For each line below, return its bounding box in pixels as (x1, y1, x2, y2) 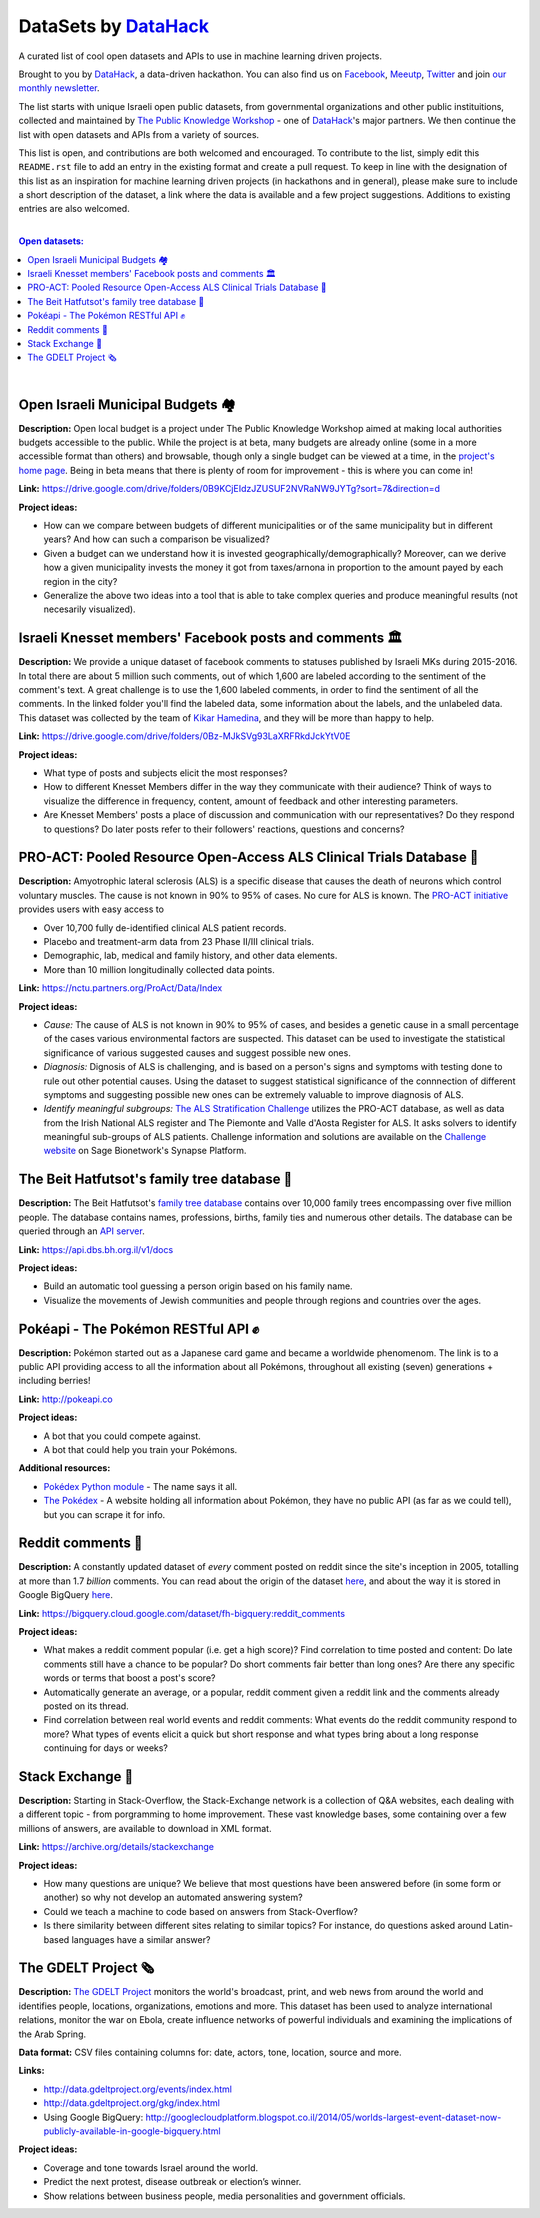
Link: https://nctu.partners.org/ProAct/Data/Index (18, 982, 223, 994)
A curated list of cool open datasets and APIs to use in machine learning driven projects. (18, 50, 382, 62)
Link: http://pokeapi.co (18, 1393, 114, 1405)
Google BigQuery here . (18, 1589, 114, 1601)
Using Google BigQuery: (43, 2111, 144, 2123)
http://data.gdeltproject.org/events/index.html (43, 2083, 232, 2095)
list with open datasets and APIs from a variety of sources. (18, 128, 260, 140)
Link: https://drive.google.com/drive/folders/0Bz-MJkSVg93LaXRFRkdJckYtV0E (18, 730, 351, 742)
